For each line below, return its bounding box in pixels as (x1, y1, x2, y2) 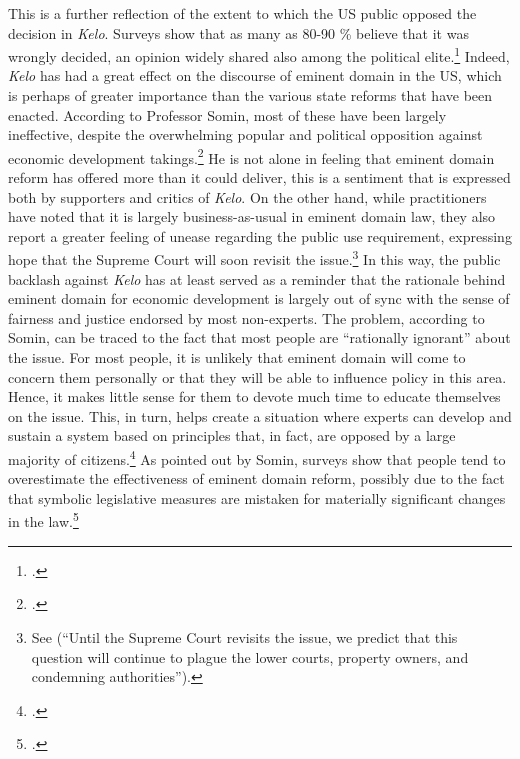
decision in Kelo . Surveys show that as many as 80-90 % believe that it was (8, 22, 469, 43)
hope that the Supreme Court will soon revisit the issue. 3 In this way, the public (8, 246, 501, 270)
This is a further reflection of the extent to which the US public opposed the (8, 3, 477, 23)
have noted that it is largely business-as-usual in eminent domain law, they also (8, 206, 496, 227)
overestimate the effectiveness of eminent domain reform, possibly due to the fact (8, 468, 505, 489)
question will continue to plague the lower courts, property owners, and (31, 646, 469, 667)
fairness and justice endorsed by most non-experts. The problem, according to (8, 307, 485, 328)
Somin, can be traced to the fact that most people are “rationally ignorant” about (8, 327, 511, 348)
